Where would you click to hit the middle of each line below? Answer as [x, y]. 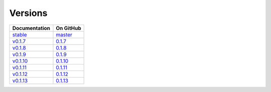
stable [20, 34]
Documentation [31, 28]
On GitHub [69, 28]
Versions [28, 13]
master [64, 34]
